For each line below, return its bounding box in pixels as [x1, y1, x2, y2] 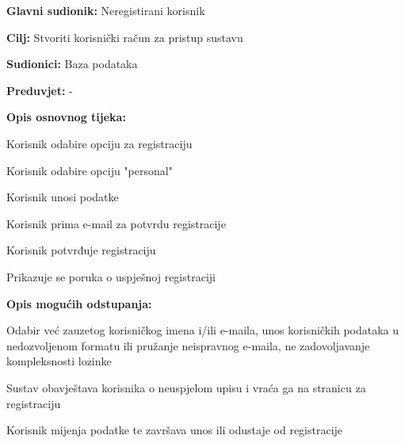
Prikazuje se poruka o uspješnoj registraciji [6, 268, 216, 285]
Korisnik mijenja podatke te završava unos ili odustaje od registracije [6, 422, 343, 438]
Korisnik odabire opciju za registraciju [6, 135, 193, 151]
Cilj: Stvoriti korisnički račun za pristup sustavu [6, 29, 243, 45]
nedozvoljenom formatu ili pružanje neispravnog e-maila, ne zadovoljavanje [6, 337, 370, 353]
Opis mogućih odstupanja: [6, 295, 152, 311]
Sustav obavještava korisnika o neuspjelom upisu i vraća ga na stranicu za [6, 379, 366, 395]
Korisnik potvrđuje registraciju [6, 242, 156, 258]
